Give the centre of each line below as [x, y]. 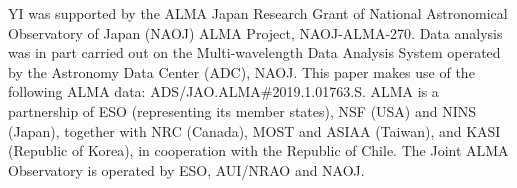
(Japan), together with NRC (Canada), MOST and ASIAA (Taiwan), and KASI [254, 130]
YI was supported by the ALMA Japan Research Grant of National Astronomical [258, 13]
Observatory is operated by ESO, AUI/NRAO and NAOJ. [186, 169]
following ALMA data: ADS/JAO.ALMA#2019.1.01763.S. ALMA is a [223, 91]
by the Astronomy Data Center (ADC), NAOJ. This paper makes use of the [241, 71]
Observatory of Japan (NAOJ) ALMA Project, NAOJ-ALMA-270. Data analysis [255, 32]
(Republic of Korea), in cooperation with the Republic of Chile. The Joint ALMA [258, 150]
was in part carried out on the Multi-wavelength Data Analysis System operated [254, 52]
